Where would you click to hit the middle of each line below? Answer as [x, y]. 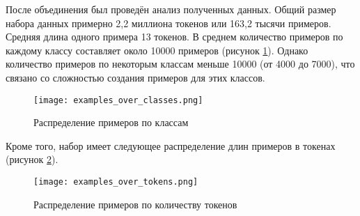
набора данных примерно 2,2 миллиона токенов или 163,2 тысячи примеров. [169, 23]
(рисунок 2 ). [32, 159]
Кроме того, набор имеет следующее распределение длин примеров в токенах [171, 145]
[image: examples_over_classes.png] [118, 100]
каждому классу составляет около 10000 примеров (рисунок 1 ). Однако [157, 50]
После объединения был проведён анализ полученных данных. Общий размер [171, 9]
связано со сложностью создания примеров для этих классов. [135, 77]
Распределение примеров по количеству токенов [135, 204]
